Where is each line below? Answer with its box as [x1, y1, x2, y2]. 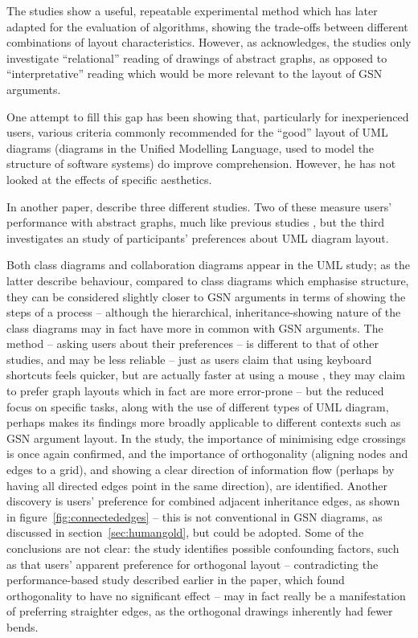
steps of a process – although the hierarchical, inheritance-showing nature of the [6, 304, 401, 321]
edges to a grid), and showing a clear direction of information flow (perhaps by [6, 461, 395, 478]
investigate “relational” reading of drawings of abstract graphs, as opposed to [6, 49, 387, 66]
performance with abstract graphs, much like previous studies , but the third [6, 214, 385, 231]
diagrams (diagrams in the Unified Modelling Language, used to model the [6, 139, 375, 156]
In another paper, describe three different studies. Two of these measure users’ [6, 198, 392, 215]
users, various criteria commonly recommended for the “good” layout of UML [6, 124, 388, 141]
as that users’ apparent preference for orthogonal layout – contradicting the [6, 555, 379, 572]
